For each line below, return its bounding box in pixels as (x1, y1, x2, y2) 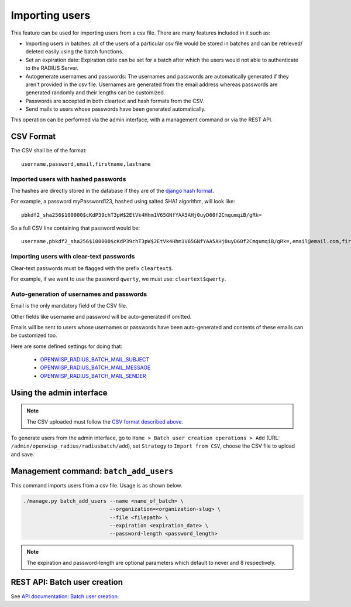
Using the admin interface (11, 387, 108, 398)
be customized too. (11, 332, 58, 339)
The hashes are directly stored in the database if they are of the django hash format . (11, 187, 214, 194)
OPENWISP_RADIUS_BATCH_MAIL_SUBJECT (40, 356, 150, 363)
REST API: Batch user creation (11, 577, 123, 587)
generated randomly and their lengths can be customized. (25, 89, 166, 96)
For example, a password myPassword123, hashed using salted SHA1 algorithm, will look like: (11, 198, 235, 205)
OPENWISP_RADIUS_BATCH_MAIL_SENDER (40, 372, 146, 379)
